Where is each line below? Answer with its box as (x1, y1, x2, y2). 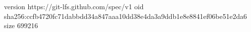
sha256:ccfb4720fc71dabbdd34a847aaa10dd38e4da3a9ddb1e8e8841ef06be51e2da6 (4, 11, 247, 21)
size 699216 (4, 20, 38, 31)
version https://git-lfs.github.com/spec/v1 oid (4, 1, 144, 11)
